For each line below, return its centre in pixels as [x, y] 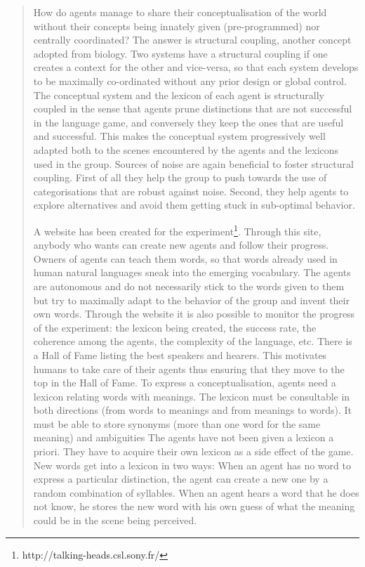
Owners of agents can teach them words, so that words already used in [185, 258]
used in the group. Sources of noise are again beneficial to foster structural [193, 163]
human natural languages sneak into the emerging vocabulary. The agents [192, 272]
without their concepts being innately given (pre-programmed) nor [177, 26]
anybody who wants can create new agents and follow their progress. [181, 245]
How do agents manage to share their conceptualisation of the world [180, 12]
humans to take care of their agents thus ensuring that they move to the [189, 369]
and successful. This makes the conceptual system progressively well [179, 136]
